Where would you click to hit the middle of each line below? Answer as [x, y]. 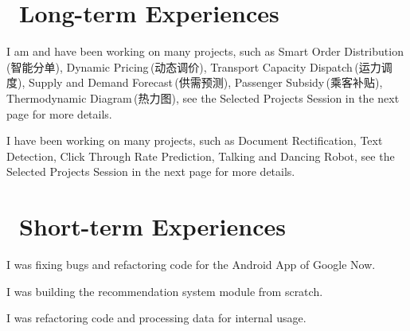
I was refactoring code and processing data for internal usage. [156, 318]
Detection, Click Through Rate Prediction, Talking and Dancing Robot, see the [201, 156]
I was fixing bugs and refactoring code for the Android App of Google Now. [191, 264]
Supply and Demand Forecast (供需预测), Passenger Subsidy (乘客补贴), [205, 82]
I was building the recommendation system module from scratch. [165, 291]
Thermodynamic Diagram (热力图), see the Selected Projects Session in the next [203, 97]
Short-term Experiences [152, 226]
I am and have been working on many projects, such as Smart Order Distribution [205, 51]
